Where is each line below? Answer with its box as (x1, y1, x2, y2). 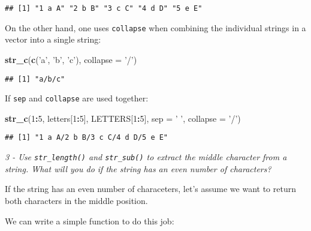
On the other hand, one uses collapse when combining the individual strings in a (5, 21, 306, 34)
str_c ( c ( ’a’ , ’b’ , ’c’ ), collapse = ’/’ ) (5, 53, 137, 65)
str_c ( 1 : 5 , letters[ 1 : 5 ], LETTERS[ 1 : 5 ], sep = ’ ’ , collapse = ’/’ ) (5, 112, 241, 124)
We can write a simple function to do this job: (5, 214, 174, 227)
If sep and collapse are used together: (5, 92, 149, 104)
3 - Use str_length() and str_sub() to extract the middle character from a (5, 151, 287, 163)
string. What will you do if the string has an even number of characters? (5, 162, 271, 175)
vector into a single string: (5, 33, 101, 46)
